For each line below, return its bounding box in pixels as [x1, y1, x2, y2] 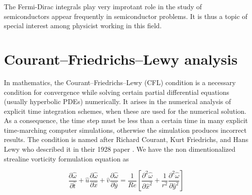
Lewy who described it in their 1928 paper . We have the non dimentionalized [4, 144, 235, 154]
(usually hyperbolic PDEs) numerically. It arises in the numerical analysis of [4, 96, 231, 106]
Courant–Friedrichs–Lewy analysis [4, 49, 238, 69]
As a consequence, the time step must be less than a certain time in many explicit [4, 115, 248, 125]
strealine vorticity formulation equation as [4, 153, 129, 163]
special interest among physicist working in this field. [4, 20, 162, 31]
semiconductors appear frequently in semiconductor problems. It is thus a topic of [4, 11, 248, 21]
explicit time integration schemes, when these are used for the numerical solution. [4, 106, 247, 116]
